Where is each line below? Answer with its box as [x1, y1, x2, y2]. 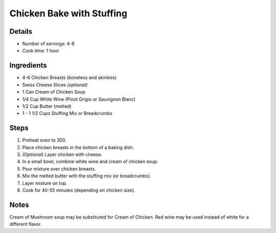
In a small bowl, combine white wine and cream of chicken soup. [22, 158, 158, 165]
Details [9, 27, 33, 36]
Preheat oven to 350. [22, 137, 66, 143]
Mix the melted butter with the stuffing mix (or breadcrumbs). [22, 173, 151, 179]
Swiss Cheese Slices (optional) [22, 82, 88, 88]
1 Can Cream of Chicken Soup [22, 89, 85, 95]
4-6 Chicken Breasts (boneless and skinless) [22, 75, 117, 81]
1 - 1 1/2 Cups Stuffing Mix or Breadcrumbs [22, 110, 112, 116]
